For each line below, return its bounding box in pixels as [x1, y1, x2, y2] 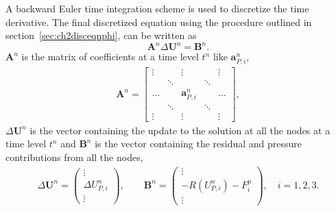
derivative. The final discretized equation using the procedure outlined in [5, 14, 312, 29]
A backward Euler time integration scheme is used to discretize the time [5, 1, 309, 15]
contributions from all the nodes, [5, 150, 143, 164]
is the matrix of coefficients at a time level [21, 49, 199, 64]
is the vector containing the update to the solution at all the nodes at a [29, 123, 331, 137]
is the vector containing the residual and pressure [95, 136, 302, 151]
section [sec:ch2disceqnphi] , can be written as [5, 28, 197, 42]
